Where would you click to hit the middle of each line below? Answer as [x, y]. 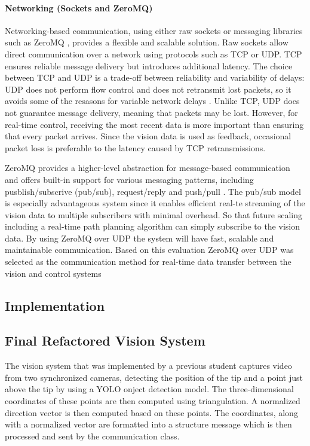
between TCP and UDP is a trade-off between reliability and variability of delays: [155, 77]
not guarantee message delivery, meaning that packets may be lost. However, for [151, 112]
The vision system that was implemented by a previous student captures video [148, 366]
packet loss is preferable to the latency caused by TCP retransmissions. [135, 147]
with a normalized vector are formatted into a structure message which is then [148, 424]
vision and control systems [53, 273]
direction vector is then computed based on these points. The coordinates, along [151, 412]
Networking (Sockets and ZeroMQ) [79, 7]
